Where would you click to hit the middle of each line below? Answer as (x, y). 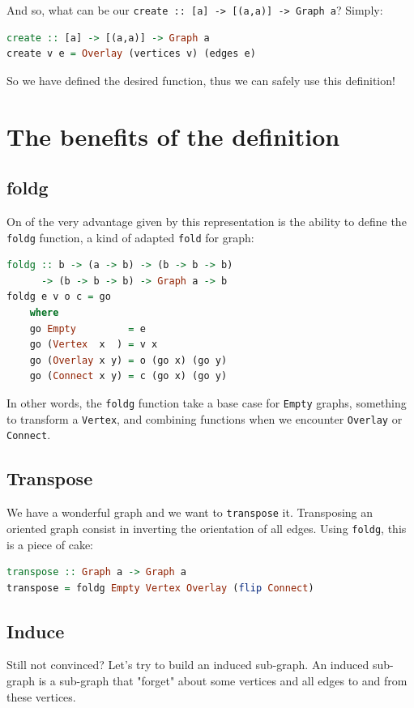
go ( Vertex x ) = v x (94, 345)
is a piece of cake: (50, 544)
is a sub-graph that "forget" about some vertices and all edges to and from (223, 681)
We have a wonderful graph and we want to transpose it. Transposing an (190, 512)
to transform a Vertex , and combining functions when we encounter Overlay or (205, 418)
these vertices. (41, 696)
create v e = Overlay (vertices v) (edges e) (131, 54)
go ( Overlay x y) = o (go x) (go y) (128, 360)
